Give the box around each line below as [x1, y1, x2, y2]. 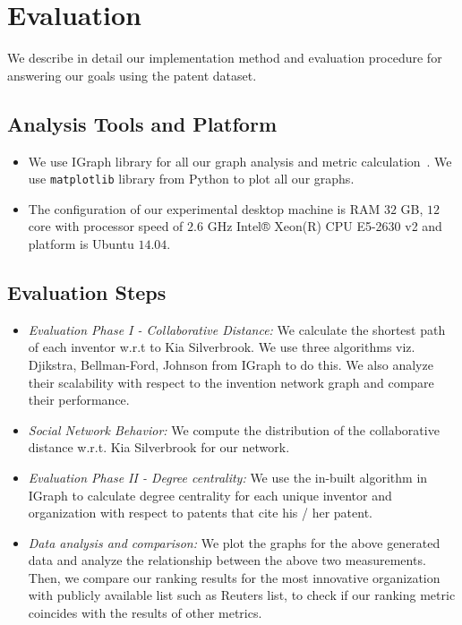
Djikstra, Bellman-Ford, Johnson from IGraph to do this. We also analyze [28, 355, 433, 373]
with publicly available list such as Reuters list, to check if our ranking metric [28, 586, 456, 604]
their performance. [28, 390, 130, 409]
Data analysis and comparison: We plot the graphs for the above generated [28, 533, 441, 552]
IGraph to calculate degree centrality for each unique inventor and [28, 485, 392, 504]
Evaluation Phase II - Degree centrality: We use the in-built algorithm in [28, 467, 428, 486]
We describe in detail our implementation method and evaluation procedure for [7, 48, 442, 67]
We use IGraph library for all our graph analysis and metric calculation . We [28, 151, 452, 170]
